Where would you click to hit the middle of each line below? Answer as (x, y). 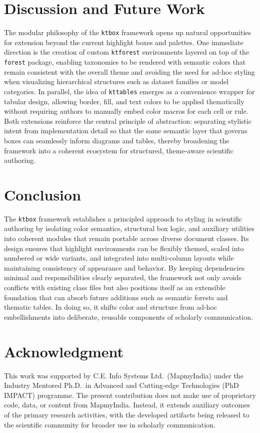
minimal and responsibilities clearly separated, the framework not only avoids (123, 277)
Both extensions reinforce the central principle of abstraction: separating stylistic (128, 121)
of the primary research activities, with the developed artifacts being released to (127, 414)
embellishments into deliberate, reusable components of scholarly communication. (128, 316)
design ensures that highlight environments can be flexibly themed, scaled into (124, 248)
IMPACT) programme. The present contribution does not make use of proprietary (130, 395)
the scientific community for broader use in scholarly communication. (110, 424)
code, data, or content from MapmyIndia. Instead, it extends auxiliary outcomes (127, 405)
